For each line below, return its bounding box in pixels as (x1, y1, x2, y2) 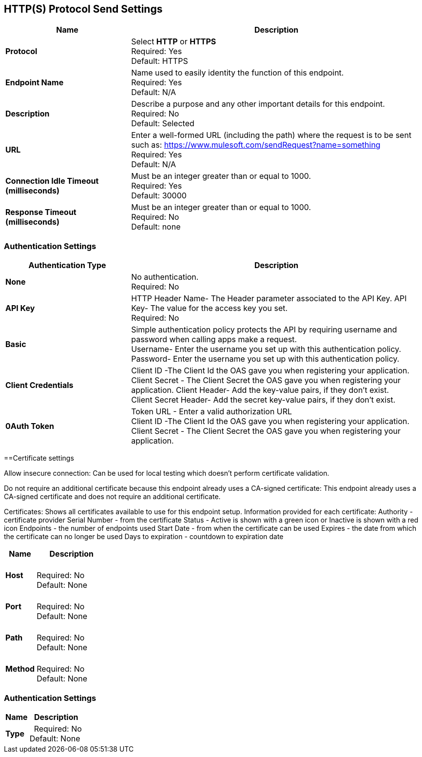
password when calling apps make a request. (131, 334, 297, 345)
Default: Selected (131, 118, 194, 129)
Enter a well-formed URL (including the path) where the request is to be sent (131, 130, 412, 140)
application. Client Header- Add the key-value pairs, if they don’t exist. (131, 385, 389, 395)
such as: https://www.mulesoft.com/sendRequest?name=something (131, 140, 381, 150)
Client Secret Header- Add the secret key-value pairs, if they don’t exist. (131, 395, 396, 405)
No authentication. (131, 272, 199, 282)
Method (5, 664, 35, 674)
